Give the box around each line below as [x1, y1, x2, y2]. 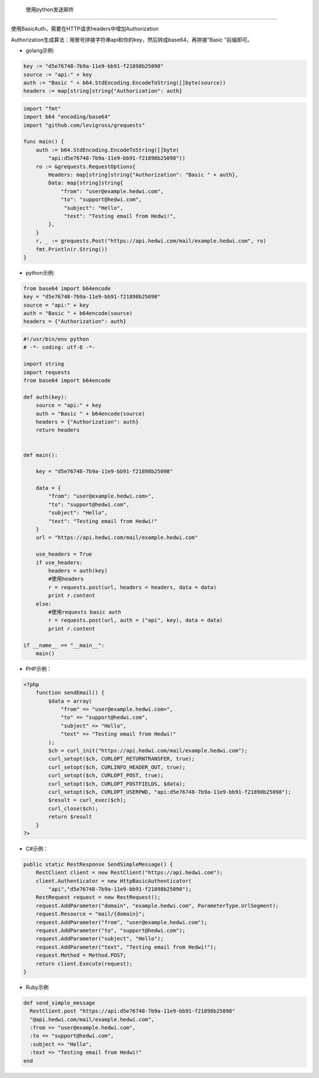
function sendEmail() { [35, 689, 105, 696]
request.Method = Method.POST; [35, 952, 126, 959]
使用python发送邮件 [25, 6, 74, 13]
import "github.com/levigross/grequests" [23, 122, 145, 128]
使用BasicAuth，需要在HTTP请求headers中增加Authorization [11, 25, 159, 33]
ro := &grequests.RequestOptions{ [35, 163, 136, 170]
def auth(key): [23, 394, 67, 400]
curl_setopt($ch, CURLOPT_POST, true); [48, 772, 164, 779]
